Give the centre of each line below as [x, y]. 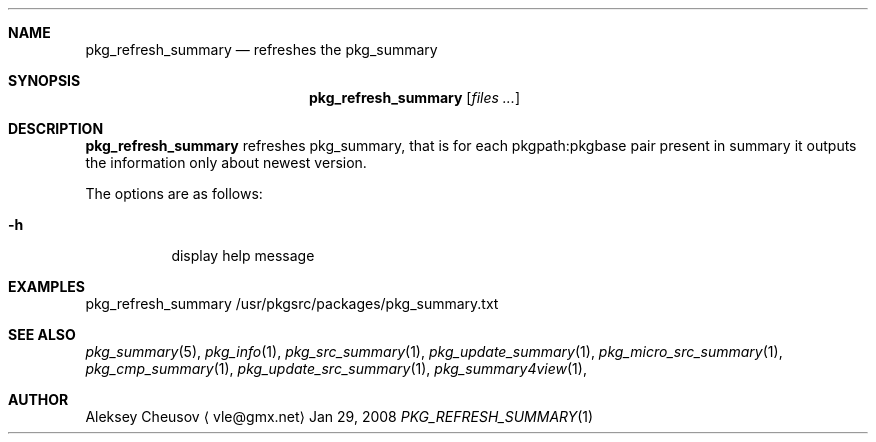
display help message [243, 255]
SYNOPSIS [44, 80]
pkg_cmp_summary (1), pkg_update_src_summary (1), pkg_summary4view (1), [336, 368]
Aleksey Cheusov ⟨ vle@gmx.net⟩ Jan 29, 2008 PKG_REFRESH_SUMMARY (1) [339, 416]
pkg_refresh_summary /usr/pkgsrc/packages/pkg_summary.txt [292, 303]
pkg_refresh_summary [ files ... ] [415, 97]
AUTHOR [38, 399]
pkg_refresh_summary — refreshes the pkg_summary [261, 49]
